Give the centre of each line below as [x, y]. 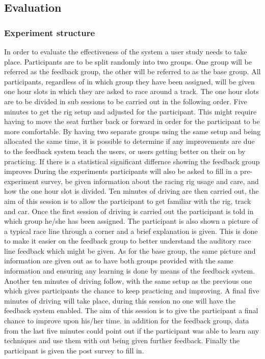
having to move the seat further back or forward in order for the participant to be [132, 121]
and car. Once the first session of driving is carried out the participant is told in [129, 211]
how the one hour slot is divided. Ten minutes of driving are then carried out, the [131, 191]
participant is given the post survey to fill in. [74, 350]
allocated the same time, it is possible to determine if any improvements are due [129, 141]
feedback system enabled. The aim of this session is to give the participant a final [131, 310]
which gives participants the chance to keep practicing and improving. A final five [132, 291]
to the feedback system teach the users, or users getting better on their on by [125, 151]
